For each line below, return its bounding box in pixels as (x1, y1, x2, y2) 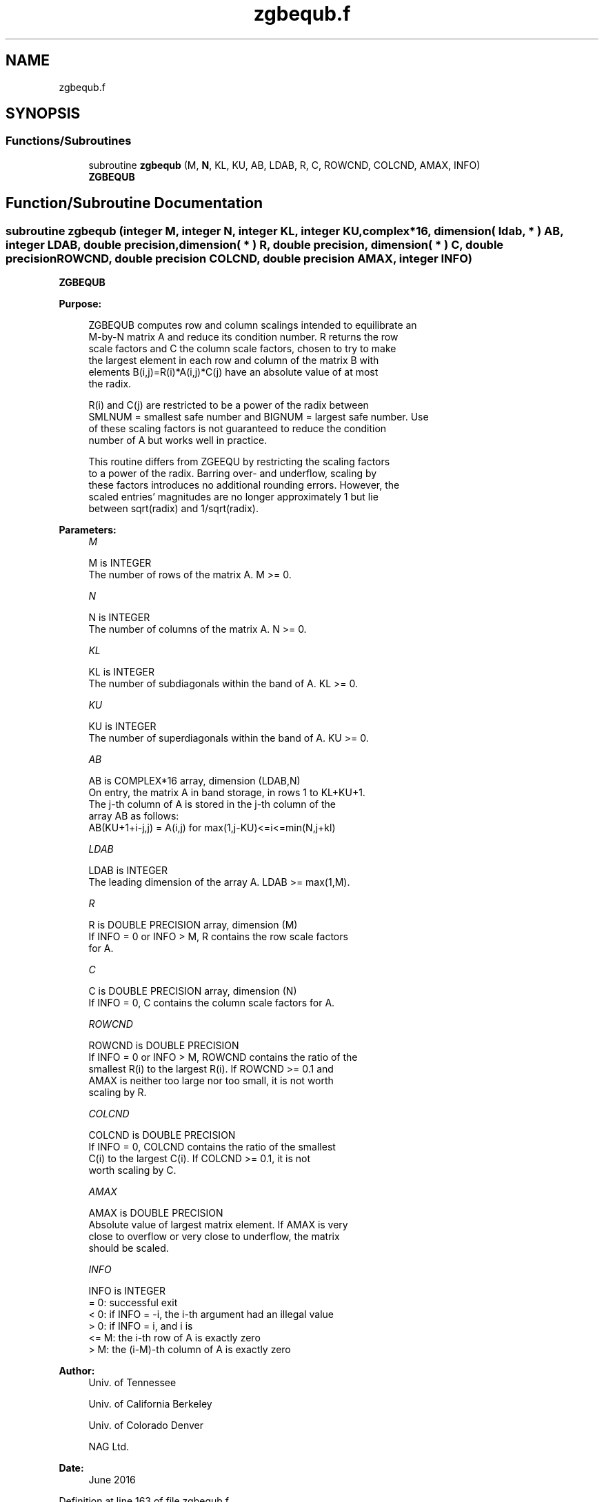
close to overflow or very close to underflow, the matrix (88, 1230, 340, 1243)
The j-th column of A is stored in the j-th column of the (88, 798, 336, 811)
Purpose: (59, 298, 102, 310)
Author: (59, 1365, 95, 1377)
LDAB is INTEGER (88, 864, 168, 877)
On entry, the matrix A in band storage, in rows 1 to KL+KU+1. (88, 786, 365, 799)
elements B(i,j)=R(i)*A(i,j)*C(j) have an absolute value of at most (88, 366, 379, 378)
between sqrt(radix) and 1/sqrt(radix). (88, 503, 259, 515)
